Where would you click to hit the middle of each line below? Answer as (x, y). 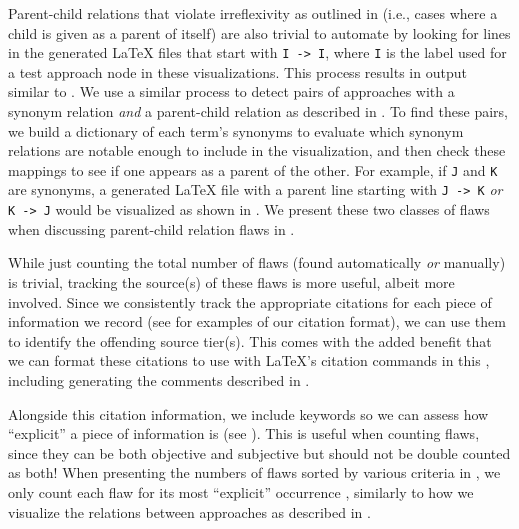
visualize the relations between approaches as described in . (189, 511)
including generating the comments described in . (159, 379)
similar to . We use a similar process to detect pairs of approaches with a (231, 91)
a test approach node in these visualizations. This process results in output (237, 71)
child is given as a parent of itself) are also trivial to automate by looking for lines (259, 32)
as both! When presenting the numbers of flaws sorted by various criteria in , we (254, 472)
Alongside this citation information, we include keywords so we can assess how (248, 413)
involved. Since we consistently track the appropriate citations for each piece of (250, 301)
